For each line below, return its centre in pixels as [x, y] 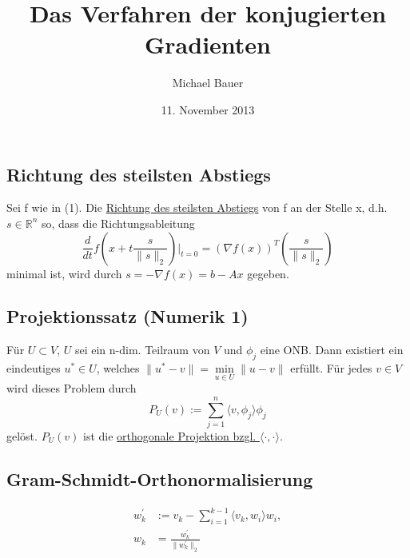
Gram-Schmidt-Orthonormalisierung [160, 479]
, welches [118, 368]
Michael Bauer [208, 83]
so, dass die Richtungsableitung [118, 223]
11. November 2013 [208, 109]
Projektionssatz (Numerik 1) [127, 316]
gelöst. [22, 436]
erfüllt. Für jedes [331, 368]
